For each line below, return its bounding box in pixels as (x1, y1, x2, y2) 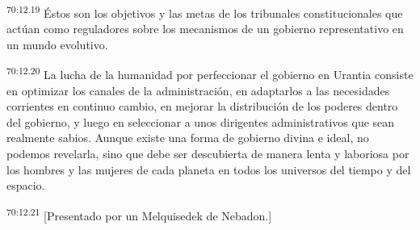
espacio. (6, 177, 45, 194)
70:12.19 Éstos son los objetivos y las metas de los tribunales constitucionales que (6, 2, 403, 21)
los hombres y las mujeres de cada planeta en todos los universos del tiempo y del (6, 161, 411, 178)
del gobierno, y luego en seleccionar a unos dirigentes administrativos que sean (6, 113, 395, 130)
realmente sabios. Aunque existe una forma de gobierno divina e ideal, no (6, 129, 369, 146)
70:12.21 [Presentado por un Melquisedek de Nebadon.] (6, 204, 272, 224)
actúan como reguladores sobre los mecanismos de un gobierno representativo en (6, 20, 404, 37)
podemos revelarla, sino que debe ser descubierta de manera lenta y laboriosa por (6, 145, 409, 162)
